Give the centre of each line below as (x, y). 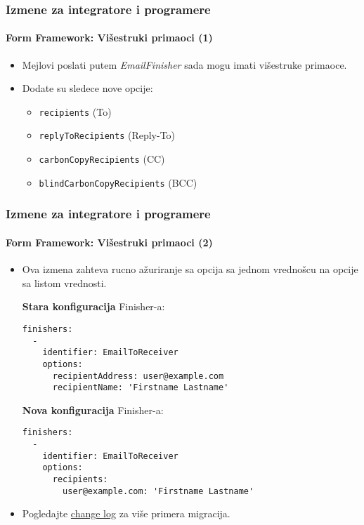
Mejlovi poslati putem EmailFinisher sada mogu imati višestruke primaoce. (184, 64)
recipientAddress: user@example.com (138, 376)
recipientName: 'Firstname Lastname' (141, 388)
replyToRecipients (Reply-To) (107, 135)
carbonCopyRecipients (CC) (102, 159)
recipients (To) (75, 111)
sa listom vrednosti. (64, 283)
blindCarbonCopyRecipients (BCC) (118, 182)
